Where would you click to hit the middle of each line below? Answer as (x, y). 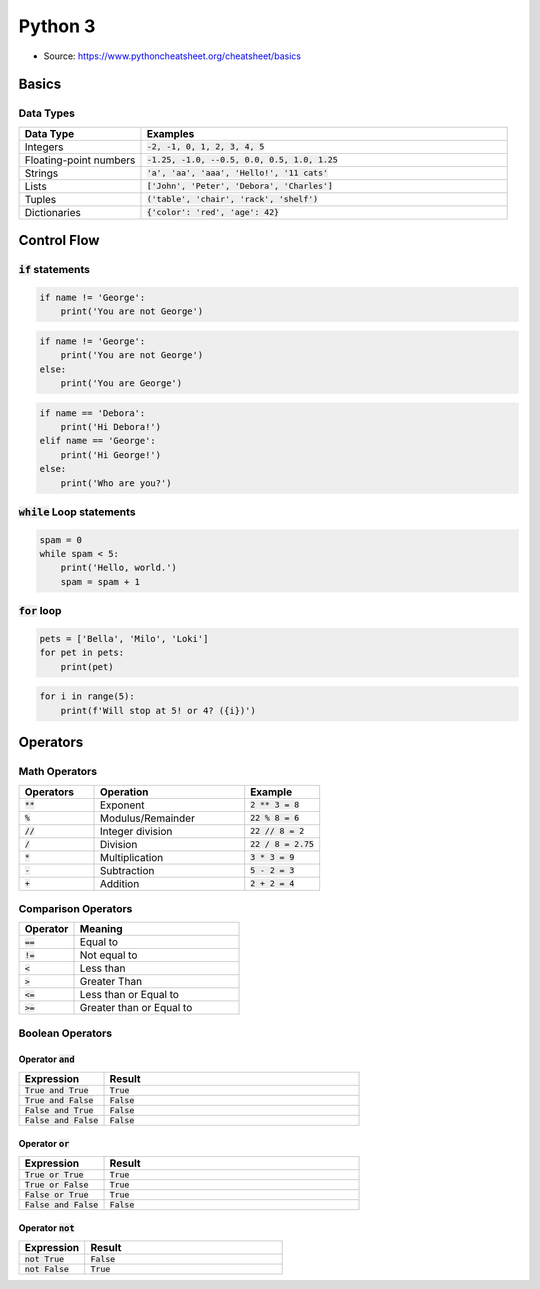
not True (44, 1258)
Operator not (46, 1228)
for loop (40, 611)
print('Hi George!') (111, 454)
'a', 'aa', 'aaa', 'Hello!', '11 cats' (237, 173)
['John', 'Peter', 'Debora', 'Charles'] (240, 186)
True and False (59, 1100)
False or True (56, 1194)
